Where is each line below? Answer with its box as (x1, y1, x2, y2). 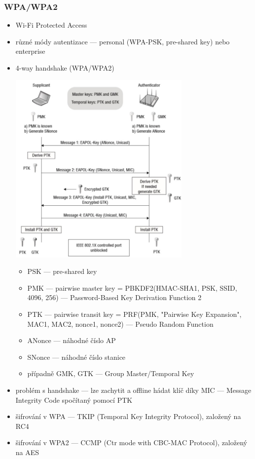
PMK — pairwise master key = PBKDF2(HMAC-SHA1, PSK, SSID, (27, 282, 237, 293)
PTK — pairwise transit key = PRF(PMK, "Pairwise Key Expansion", (27, 308, 242, 319)
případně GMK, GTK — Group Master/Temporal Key (27, 368, 194, 379)
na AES (15, 447, 39, 457)
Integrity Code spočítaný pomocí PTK (15, 394, 133, 405)
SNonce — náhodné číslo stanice (27, 351, 126, 362)
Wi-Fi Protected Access (15, 20, 87, 30)
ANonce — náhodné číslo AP (27, 335, 116, 345)
